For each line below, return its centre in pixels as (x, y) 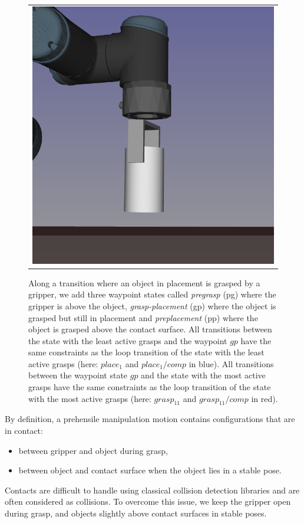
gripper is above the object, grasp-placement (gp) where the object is (152, 305)
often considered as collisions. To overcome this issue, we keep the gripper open (148, 501)
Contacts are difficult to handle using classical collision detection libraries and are (152, 490)
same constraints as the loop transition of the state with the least (146, 352)
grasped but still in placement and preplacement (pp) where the (143, 317)
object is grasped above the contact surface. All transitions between (150, 329)
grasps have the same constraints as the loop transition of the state (150, 387)
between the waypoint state (78, 375)
